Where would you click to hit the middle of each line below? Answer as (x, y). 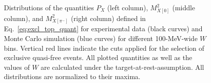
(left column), (128, 7)
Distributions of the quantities (49, 7)
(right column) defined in (108, 18)
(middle (184, 7)
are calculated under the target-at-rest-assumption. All (122, 67)
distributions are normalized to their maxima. (72, 76)
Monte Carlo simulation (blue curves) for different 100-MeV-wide (101, 38)
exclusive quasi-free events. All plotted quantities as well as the (98, 57)
